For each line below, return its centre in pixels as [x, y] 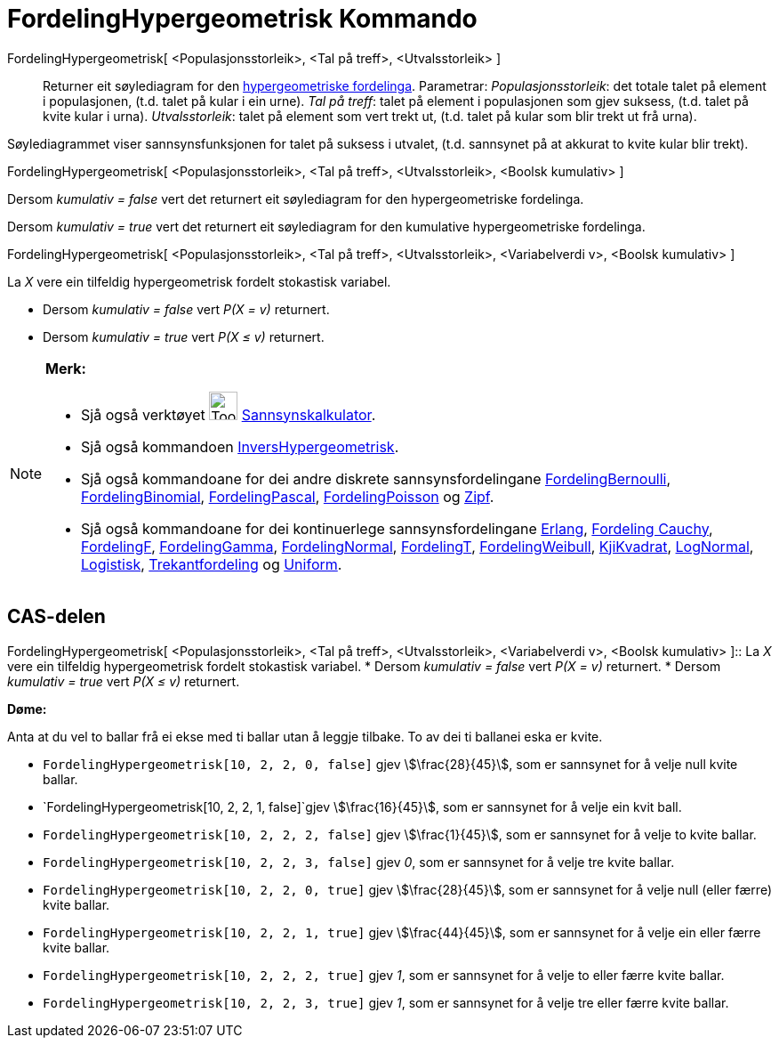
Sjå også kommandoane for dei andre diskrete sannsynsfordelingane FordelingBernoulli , [376, 478]
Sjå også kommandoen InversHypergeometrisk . [240, 446]
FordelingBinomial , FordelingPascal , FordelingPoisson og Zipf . [288, 496]
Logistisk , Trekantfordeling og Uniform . [212, 564]
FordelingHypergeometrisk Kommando [242, 19]
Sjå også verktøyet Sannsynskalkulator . [229, 414]
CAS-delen [56, 617]
